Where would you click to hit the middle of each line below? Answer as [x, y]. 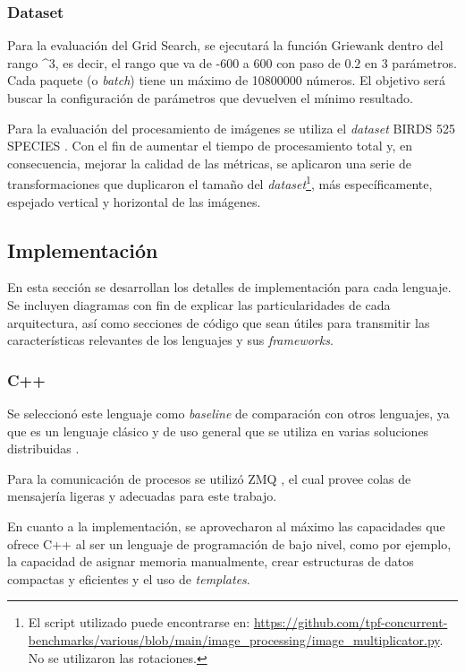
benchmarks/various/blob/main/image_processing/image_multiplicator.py [234, 639]
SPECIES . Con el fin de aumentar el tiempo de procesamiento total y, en [210, 146]
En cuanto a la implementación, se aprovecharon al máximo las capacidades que [226, 526]
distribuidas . [43, 448]
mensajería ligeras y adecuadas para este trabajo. [142, 496]
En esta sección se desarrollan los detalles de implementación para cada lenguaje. [229, 287]
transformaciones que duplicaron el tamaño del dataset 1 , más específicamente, [220, 183]
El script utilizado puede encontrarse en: [139, 622]
